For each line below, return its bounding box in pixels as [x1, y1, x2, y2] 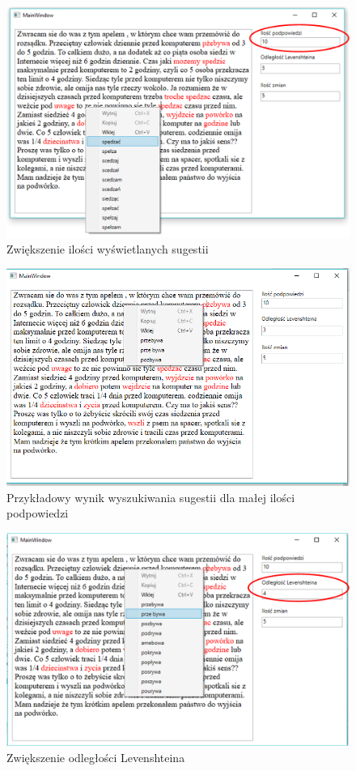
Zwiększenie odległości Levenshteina [6, 748, 185, 765]
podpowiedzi [6, 505, 69, 522]
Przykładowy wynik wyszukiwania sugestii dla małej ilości [6, 488, 295, 505]
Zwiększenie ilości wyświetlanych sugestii [6, 240, 209, 257]
